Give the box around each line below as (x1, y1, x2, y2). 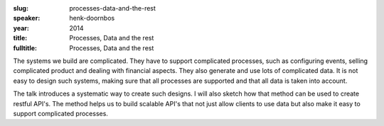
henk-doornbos (69, 14, 115, 23)
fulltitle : (13, 43, 37, 52)
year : (13, 23, 30, 32)
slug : (13, 4, 28, 12)
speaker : (13, 14, 41, 23)
